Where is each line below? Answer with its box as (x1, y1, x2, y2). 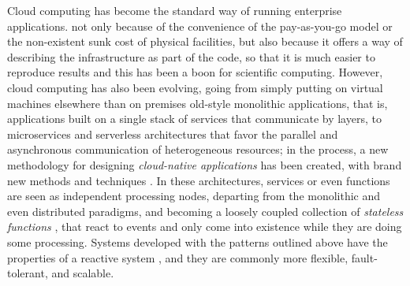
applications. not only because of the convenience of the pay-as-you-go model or (7, 17, 393, 34)
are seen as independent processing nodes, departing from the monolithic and (7, 188, 381, 204)
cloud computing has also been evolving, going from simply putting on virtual (7, 79, 383, 95)
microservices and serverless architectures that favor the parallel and (7, 125, 338, 142)
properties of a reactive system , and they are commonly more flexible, (7, 249, 348, 266)
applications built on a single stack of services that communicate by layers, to (7, 110, 382, 127)
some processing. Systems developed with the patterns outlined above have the (7, 233, 388, 250)
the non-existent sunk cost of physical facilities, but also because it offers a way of (7, 33, 403, 50)
